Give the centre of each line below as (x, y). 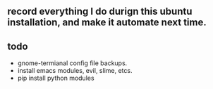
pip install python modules (56, 78)
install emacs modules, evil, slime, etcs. (75, 71)
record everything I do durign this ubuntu (100, 12)
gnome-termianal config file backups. (72, 63)
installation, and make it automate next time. (107, 23)
